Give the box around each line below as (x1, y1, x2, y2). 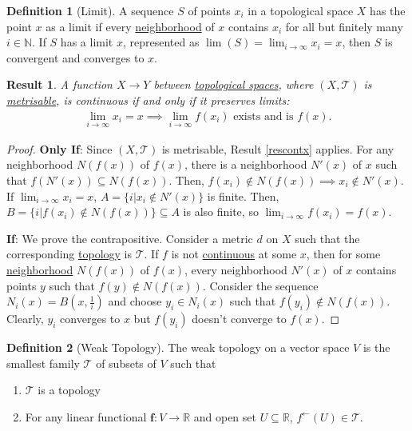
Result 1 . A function (6, 76, 113, 93)
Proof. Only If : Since (6, 140, 113, 157)
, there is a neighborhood (184, 156, 307, 173)
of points (188, 2, 231, 18)
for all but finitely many (285, 18, 403, 34)
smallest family (6, 354, 80, 371)
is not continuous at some (171, 245, 297, 262)
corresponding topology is (6, 245, 132, 262)
